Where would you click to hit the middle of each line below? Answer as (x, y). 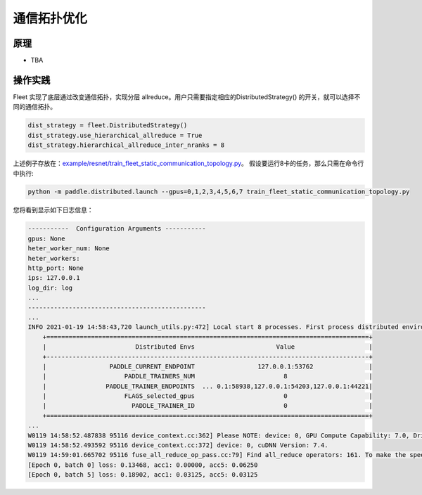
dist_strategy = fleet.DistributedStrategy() (108, 126)
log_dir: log (50, 288)
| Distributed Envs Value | (207, 347)
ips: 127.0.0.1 (54, 278)
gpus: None (46, 238)
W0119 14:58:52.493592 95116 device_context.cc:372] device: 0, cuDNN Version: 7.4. (178, 445)
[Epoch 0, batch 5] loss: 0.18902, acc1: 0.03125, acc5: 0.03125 (143, 475)
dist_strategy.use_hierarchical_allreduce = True (115, 135)
